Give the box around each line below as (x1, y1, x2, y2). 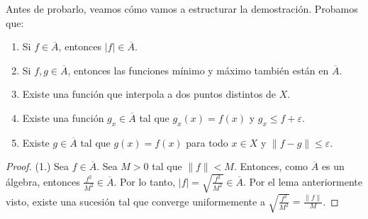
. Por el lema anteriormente (243, 174, 362, 189)
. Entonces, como (233, 159, 308, 174)
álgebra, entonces (6, 174, 80, 189)
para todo (186, 135, 228, 150)
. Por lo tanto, (113, 174, 176, 189)
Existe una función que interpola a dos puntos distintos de (22, 86, 277, 101)
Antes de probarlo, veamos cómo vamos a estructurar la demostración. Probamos (6, 1, 358, 16)
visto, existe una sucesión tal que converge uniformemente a (6, 193, 265, 208)
